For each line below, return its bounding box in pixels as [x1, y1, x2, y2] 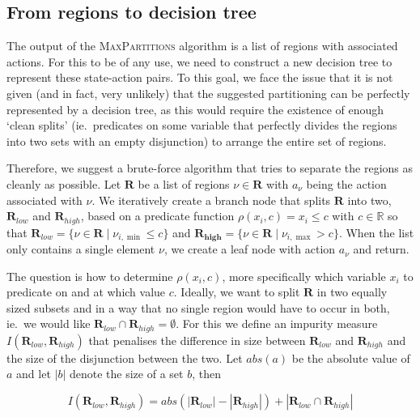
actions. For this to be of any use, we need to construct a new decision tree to [6, 53, 392, 70]
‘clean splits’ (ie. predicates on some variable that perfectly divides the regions [6, 117, 397, 134]
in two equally [316, 283, 388, 300]
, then [192, 365, 221, 382]
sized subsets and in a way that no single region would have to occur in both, [6, 299, 390, 316]
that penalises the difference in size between [88, 331, 306, 348]
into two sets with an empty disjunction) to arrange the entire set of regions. [6, 132, 387, 149]
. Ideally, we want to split [173, 283, 300, 300]
